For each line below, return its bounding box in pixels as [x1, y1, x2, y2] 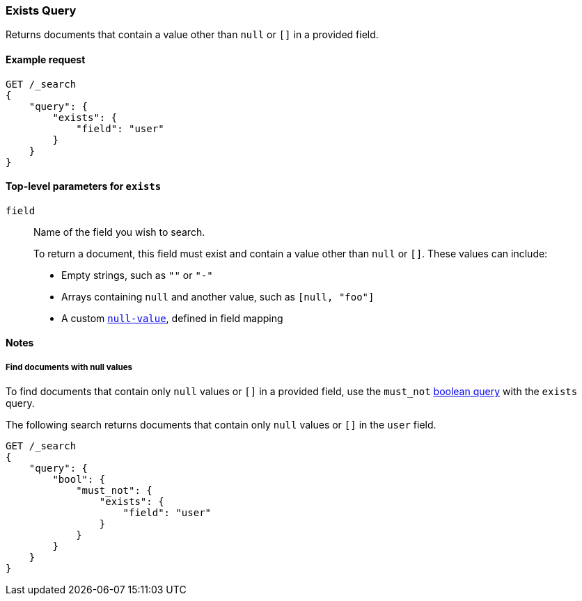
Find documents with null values [6, 362, 133, 372]
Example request [6, 53, 86, 65]
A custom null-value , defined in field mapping [61, 312, 283, 324]
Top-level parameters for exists [6, 180, 162, 193]
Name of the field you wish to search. [33, 225, 205, 238]
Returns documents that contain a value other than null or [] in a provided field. [6, 29, 379, 41]
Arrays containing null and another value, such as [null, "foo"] [61, 290, 375, 303]
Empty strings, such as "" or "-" [61, 269, 213, 281]
